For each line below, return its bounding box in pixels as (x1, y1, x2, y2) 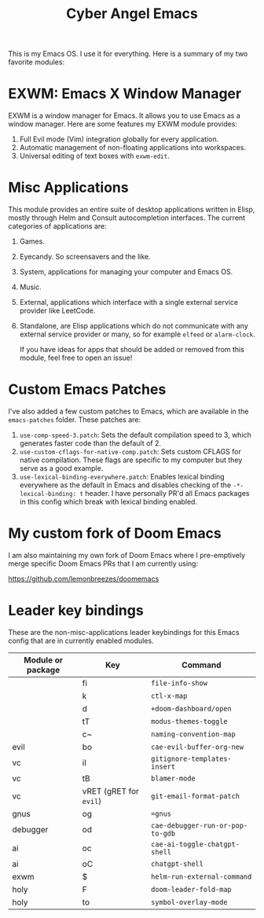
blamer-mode (150, 773, 196, 783)
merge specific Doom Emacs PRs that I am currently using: (8, 559, 199, 568)
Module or (23, 654, 64, 665)
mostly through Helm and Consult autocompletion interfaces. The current (8, 213, 246, 222)
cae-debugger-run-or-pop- (150, 821, 248, 830)
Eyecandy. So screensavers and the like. (19, 252, 151, 262)
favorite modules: (8, 57, 65, 67)
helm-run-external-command (150, 872, 252, 881)
